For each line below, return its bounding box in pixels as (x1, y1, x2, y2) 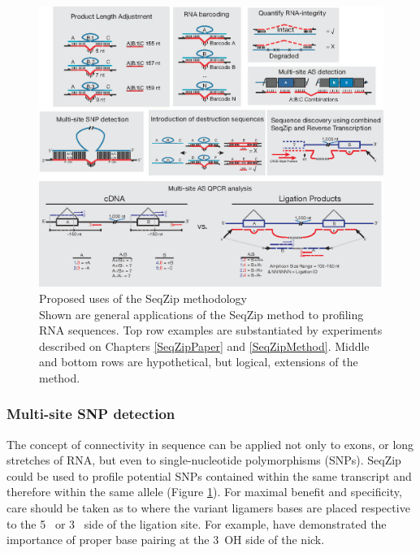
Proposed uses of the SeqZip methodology (39, 289, 247, 306)
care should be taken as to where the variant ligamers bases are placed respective (6, 499, 410, 516)
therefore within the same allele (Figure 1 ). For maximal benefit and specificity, (6, 483, 402, 500)
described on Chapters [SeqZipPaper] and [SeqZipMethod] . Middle (39, 337, 370, 354)
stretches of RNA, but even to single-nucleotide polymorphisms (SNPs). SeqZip (6, 451, 401, 469)
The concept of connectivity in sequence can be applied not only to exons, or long (6, 435, 414, 452)
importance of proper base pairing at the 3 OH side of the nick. (6, 531, 325, 548)
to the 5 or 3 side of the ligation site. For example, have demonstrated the (6, 515, 387, 532)
